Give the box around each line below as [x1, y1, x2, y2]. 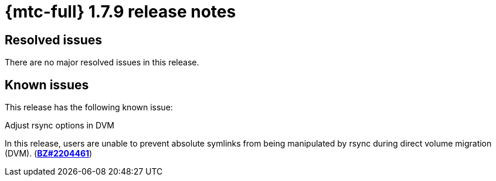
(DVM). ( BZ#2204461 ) [5, 148, 93, 159]
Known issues [5, 77, 89, 92]
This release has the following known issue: [5, 102, 173, 113]
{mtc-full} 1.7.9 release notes [5, 2, 236, 22]
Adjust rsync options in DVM [5, 120, 115, 131]
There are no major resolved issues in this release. [5, 57, 199, 68]
